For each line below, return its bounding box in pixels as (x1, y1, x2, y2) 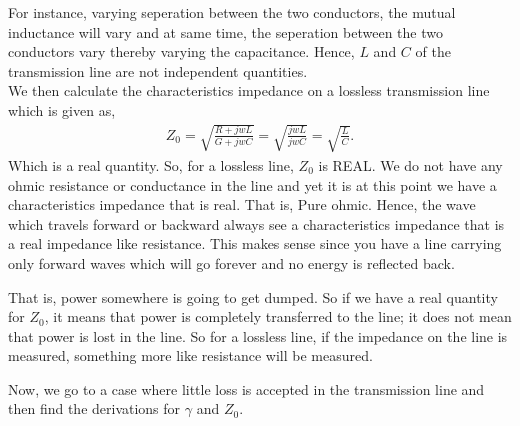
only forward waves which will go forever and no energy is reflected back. (8, 252, 455, 273)
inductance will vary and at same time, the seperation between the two (8, 21, 443, 42)
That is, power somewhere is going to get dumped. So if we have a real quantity (8, 286, 498, 307)
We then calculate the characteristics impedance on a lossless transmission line (8, 80, 490, 101)
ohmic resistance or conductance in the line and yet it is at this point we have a (8, 174, 497, 195)
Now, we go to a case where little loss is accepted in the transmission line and (8, 378, 485, 399)
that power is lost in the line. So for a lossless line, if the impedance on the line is (8, 325, 508, 346)
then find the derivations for (8, 398, 181, 419)
